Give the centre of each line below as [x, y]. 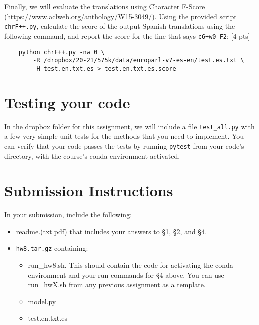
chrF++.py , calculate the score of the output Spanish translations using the [120, 26]
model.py [42, 301]
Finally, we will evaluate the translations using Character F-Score [105, 6]
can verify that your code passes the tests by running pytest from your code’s [124, 146]
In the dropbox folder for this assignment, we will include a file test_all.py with [129, 126]
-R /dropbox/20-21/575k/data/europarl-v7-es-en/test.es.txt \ [139, 60]
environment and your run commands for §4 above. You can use [126, 275]
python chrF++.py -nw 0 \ [61, 52]
